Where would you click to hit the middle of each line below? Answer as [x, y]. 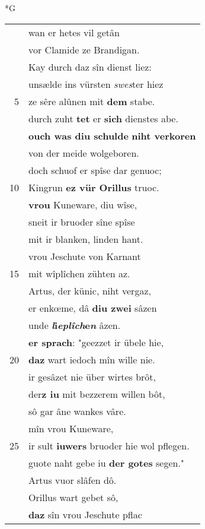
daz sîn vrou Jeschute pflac [85, 514]
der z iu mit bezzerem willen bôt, [97, 394]
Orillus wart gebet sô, [73, 497]
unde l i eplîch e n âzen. [75, 325]
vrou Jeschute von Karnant [85, 256]
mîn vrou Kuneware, [71, 428]
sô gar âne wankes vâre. [77, 411]
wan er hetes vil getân [74, 32]
